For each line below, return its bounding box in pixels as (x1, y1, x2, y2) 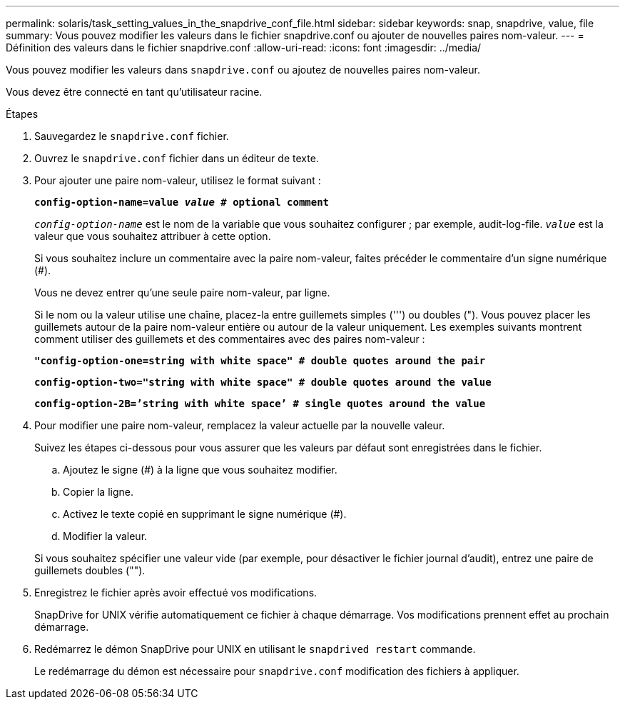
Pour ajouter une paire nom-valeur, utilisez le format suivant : (34, 174, 321, 186)
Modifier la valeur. (63, 530, 148, 542)
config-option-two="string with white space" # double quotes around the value (34, 376, 492, 388)
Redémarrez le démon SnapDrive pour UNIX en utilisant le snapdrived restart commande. (34, 643, 476, 655)
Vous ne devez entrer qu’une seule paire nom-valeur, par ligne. (34, 286, 330, 299)
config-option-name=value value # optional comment (34, 196, 330, 208)
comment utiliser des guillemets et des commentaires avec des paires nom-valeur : (34, 333, 425, 345)
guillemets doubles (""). (34, 564, 146, 576)
